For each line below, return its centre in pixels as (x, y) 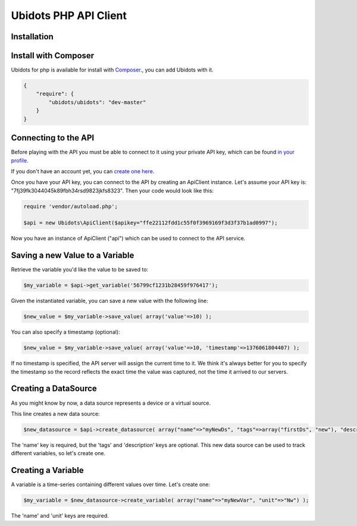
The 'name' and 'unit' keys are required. (60, 516)
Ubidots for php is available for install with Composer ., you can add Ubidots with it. (112, 70)
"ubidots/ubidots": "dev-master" (97, 102)
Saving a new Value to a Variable (73, 256)
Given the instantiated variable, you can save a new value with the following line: (109, 301)
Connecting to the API (53, 138)
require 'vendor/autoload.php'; (71, 206)
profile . (20, 160)
